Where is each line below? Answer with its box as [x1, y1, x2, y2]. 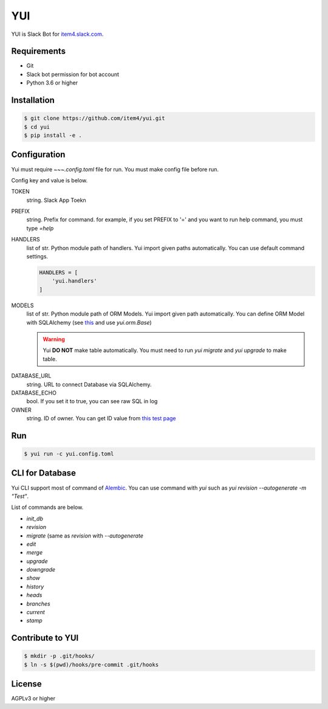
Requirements [11, 46, 66, 57]
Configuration [11, 150, 66, 160]
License [11, 679, 42, 690]
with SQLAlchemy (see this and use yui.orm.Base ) [26, 319, 152, 326]
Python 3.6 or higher [26, 79, 78, 86]
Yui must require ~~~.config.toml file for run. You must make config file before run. [11, 165, 219, 173]
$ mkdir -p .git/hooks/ [24, 652, 95, 660]
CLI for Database [11, 468, 76, 479]
